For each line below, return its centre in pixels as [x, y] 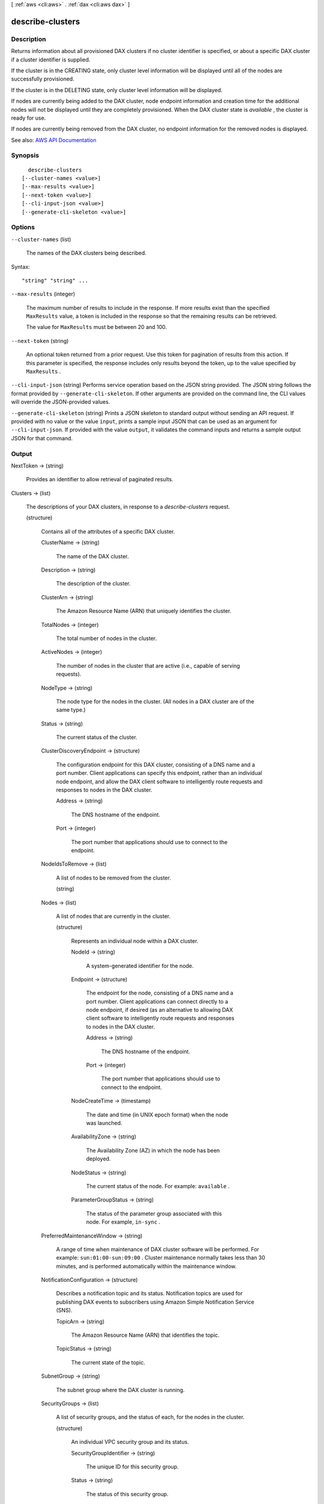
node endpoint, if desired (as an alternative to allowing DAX [160, 1010]
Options [23, 227]
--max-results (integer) [43, 294]
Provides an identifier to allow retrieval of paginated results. [100, 479]
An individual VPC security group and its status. [130, 1442]
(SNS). [64, 1310]
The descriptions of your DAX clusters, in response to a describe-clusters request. [128, 507]
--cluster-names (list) [41, 239]
